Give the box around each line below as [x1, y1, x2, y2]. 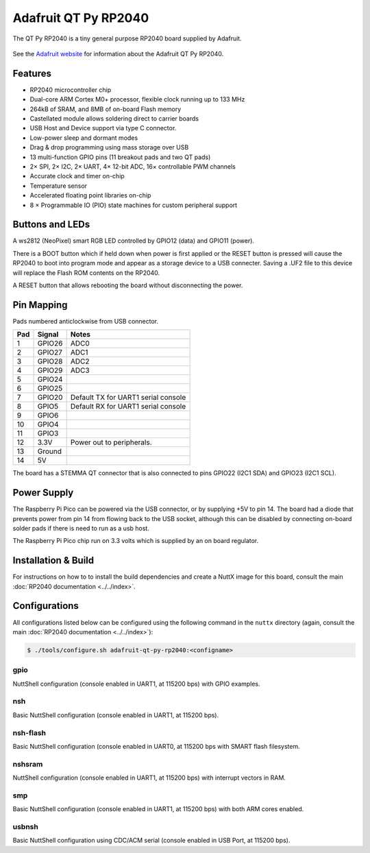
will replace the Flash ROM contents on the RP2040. [12, 268, 160, 277]
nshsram [12, 759, 43, 769]
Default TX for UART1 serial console [70, 393, 186, 403]
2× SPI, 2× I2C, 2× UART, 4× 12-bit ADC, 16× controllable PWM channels [29, 162, 236, 171]
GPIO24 [37, 374, 63, 384]
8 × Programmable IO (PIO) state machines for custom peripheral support [29, 201, 238, 209]
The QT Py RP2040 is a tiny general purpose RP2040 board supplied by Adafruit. [12, 34, 243, 43]
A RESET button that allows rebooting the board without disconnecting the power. [12, 281, 243, 289]
